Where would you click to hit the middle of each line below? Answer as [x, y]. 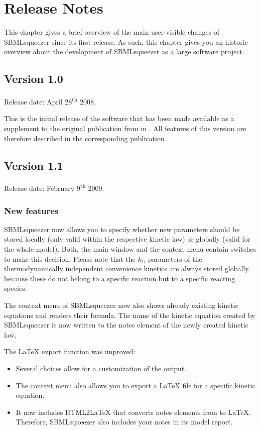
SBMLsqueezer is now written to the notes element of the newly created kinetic [126, 325]
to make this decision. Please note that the [70, 258]
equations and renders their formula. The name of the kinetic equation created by [130, 315]
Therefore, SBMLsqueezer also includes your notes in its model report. [124, 422]
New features [31, 210]
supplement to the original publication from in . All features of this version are [125, 128]
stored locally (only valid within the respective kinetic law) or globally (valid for [127, 239]
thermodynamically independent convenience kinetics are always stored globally [126, 268]
